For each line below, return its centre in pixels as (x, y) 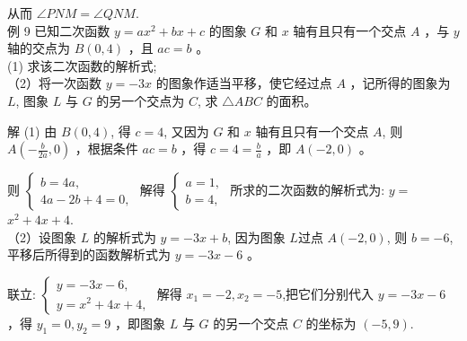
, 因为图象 (256, 236)
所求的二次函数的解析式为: (308, 190)
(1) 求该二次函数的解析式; (82, 65)
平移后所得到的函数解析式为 (89, 254)
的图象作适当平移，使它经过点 (244, 83)
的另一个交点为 (141, 100)
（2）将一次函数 (54, 83)
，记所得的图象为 (400, 83)
